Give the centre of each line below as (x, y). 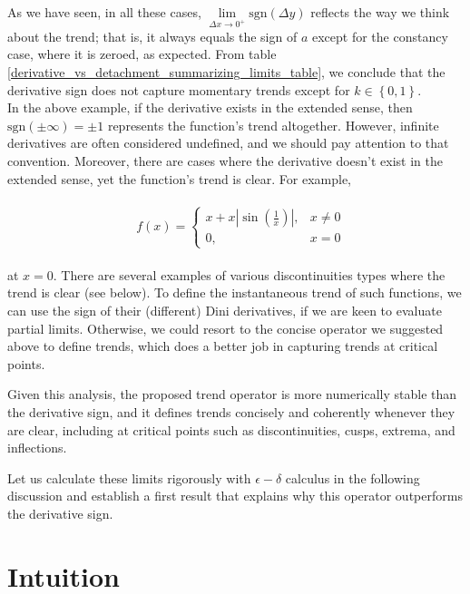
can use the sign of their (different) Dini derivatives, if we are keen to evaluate (225, 310)
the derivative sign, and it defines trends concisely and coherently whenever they (231, 411)
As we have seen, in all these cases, (104, 12)
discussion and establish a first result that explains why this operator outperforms (235, 496)
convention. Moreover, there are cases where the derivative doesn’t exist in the (225, 160)
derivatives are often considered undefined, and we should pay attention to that (228, 143)
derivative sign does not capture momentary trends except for (179, 89)
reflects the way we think (380, 12)
